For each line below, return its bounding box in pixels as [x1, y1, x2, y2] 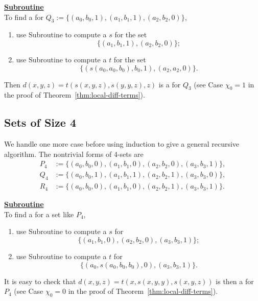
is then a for [216, 275, 254, 286]
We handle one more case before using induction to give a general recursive [4, 138, 240, 149]
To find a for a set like [4, 209, 74, 219]
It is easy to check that [4, 275, 76, 286]
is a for [158, 79, 181, 89]
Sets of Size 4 [4, 114, 76, 130]
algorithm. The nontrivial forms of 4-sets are [4, 148, 144, 159]
